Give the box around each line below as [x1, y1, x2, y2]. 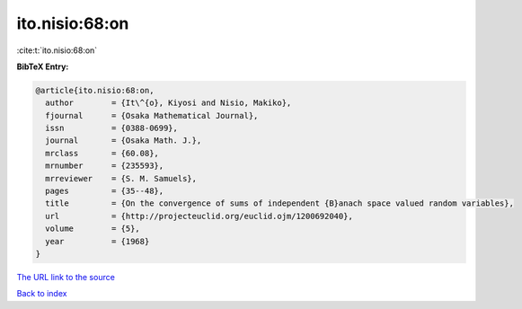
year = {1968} [45, 236, 150, 246]
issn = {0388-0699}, [45, 123, 179, 134]
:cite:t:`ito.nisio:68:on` [16, 45, 98, 56]
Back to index [16, 288, 67, 299]
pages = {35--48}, [45, 186, 164, 197]
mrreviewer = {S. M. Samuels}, [45, 173, 198, 183]
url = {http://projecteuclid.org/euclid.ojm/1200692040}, [45, 211, 354, 221]
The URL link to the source [16, 271, 116, 282]
